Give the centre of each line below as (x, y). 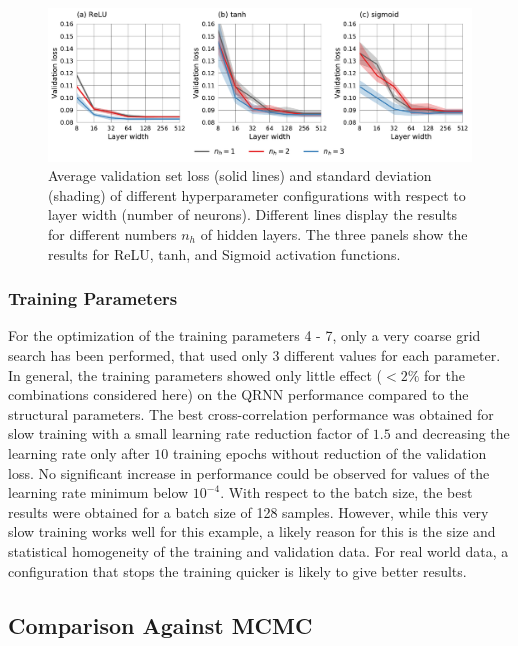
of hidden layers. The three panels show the (334, 233)
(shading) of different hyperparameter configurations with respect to (257, 194)
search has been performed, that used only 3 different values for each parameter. (254, 354)
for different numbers (112, 233)
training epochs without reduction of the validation (330, 452)
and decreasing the (452, 433)
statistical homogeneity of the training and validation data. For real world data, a (258, 550)
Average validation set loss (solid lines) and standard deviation (240, 175)
